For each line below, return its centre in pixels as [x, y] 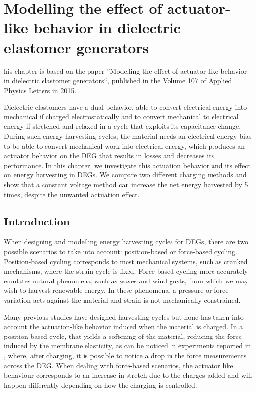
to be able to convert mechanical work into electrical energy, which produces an [125, 145]
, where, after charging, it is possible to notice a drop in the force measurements [125, 355]
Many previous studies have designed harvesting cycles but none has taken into [124, 316]
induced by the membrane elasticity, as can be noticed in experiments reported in [128, 346]
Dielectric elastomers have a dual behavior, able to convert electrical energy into [126, 107]
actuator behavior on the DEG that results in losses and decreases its [109, 155]
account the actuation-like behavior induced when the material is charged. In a [124, 326]
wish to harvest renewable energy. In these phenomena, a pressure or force [116, 290]
